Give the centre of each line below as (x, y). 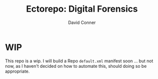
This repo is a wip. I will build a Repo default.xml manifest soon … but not (79, 61)
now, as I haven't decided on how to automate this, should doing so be (76, 66)
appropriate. (18, 71)
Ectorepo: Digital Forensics (82, 9)
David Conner (82, 22)
